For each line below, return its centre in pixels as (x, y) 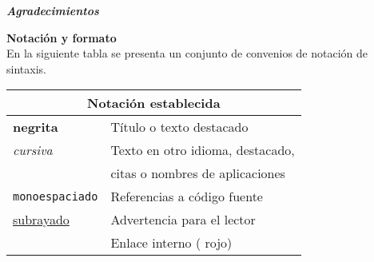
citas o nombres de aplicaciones (198, 173)
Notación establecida (154, 103)
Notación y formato (62, 37)
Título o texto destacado (179, 127)
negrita (36, 127)
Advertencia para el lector (183, 220)
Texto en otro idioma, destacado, (203, 150)
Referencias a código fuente (187, 196)
